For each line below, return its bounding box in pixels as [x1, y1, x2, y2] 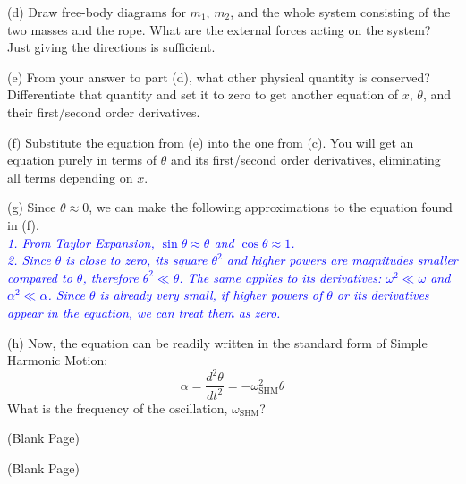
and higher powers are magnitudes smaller [226, 250, 458, 269]
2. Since [7, 250, 51, 269]
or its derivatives [336, 285, 429, 304]
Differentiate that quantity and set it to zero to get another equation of [7, 85, 399, 104]
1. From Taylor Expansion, [7, 233, 155, 251]
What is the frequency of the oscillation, [7, 398, 228, 417]
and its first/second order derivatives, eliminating [170, 150, 441, 169]
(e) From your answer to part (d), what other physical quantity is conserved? [7, 67, 430, 86]
